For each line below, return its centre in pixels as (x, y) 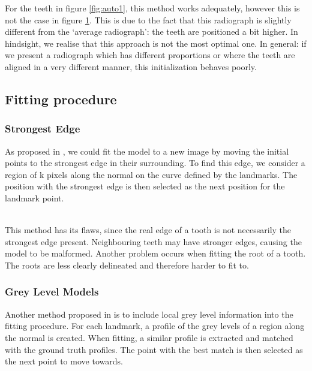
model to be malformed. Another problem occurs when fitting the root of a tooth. (155, 253)
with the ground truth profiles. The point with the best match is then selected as (154, 349)
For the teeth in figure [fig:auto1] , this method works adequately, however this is (152, 8)
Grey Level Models (52, 292)
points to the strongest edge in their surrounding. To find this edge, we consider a (155, 163)
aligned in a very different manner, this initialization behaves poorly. (131, 66)
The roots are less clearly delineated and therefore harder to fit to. (127, 265)
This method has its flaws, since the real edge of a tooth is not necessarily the (148, 230)
